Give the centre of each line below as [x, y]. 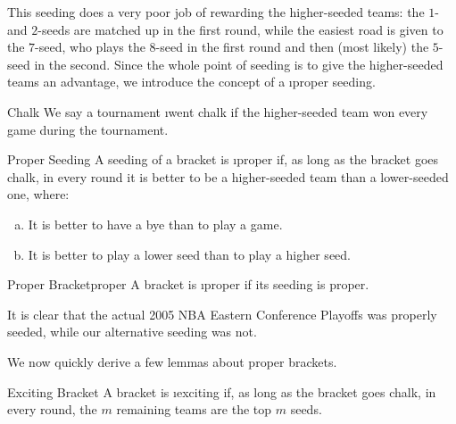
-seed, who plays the [90, 47]
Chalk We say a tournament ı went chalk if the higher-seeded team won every [218, 111]
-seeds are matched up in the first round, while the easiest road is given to [240, 29]
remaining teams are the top [194, 409]
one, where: [38, 194]
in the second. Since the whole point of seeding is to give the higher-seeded [239, 64]
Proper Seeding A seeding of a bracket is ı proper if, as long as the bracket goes [223, 159]
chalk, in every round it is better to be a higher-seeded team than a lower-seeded [228, 176]
